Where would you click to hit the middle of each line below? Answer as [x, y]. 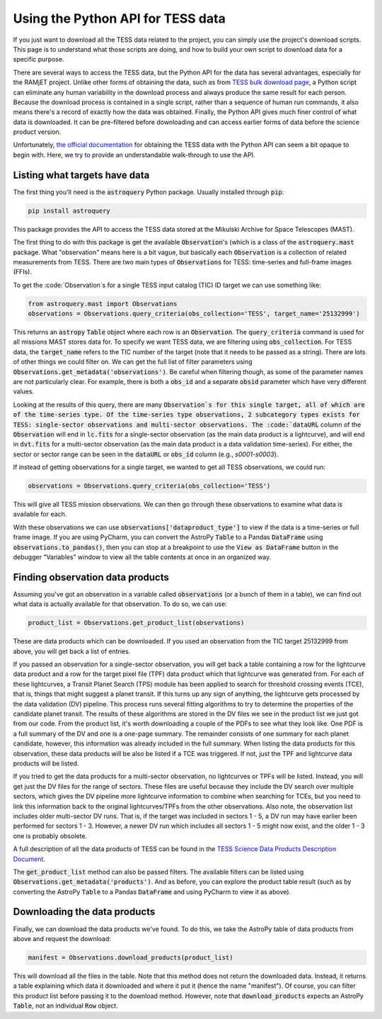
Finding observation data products [91, 577]
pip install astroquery [69, 210]
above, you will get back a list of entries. [72, 651]
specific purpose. [39, 60]
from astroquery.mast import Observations [103, 304]
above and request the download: [62, 938]
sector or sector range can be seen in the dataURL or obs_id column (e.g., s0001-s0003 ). [146, 454]
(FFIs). [22, 272]
